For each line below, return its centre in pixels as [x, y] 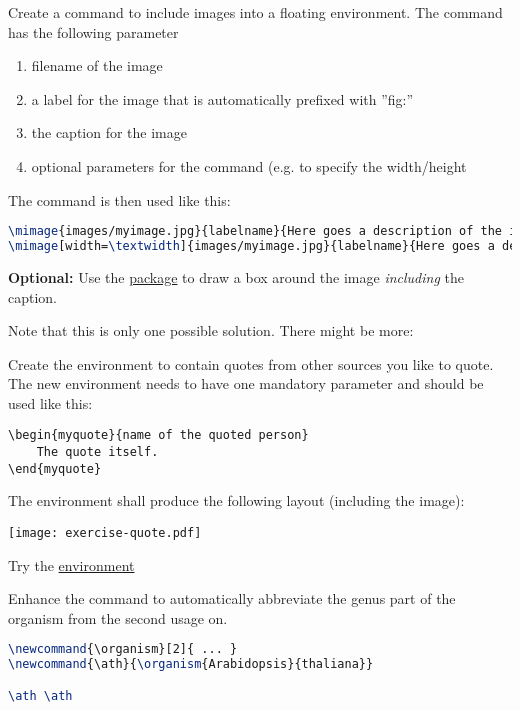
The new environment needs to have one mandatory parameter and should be [246, 383]
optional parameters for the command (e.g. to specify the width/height [249, 165]
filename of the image [97, 65]
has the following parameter [93, 31]
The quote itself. [97, 452]
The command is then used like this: [119, 199]
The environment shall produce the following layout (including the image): [236, 500]
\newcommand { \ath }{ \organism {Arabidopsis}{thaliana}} [191, 664]
